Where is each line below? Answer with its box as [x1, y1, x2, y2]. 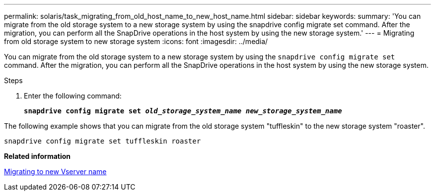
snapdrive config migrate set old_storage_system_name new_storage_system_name [24, 107, 342, 115]
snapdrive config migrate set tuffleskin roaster [4, 137, 201, 145]
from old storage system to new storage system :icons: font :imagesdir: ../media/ [4, 37, 268, 46]
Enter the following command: [24, 92, 122, 100]
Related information [4, 152, 71, 160]
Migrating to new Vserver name [4, 167, 107, 176]
